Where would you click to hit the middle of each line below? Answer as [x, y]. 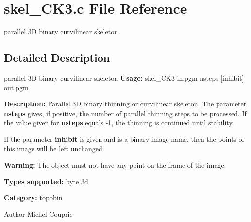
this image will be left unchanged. [54, 148]
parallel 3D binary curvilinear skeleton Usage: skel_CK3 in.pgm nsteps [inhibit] [124, 77]
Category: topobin [33, 197]
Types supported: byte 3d [46, 181]
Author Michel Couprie [38, 213]
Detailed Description [57, 58]
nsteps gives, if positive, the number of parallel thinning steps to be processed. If [125, 113]
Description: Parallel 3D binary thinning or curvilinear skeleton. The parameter [125, 104]
